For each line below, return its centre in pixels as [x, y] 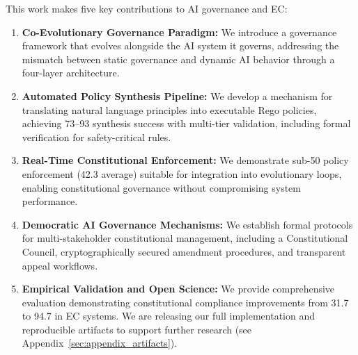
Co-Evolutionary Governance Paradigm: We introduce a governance [179, 32]
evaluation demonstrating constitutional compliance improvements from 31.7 [185, 302]
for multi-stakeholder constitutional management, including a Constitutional [185, 238]
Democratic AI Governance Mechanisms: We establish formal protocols [187, 224]
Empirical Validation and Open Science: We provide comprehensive [178, 289]
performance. [50, 201]
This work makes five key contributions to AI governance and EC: [147, 8]
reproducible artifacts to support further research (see [137, 329]
